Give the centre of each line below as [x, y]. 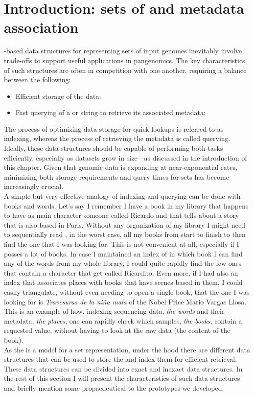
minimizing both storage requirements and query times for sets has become [116, 176]
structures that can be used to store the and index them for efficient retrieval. [121, 359]
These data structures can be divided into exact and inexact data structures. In [123, 368]
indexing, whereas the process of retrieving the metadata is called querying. [117, 138]
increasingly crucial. [34, 186]
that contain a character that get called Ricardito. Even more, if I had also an [121, 272]
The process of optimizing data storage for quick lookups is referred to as [114, 128]
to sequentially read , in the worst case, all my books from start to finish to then [125, 234]
